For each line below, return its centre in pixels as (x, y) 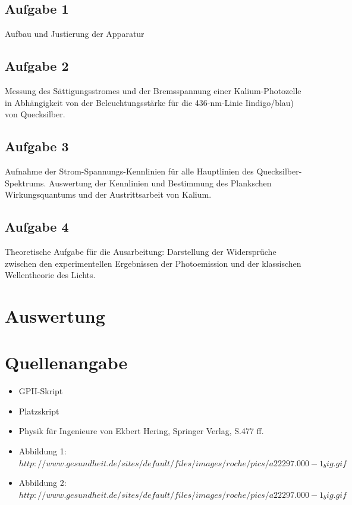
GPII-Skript (41, 391)
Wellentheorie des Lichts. (50, 275)
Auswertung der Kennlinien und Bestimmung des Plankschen (160, 183)
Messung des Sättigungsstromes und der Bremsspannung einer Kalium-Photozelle (153, 91)
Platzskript (39, 411)
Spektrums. (26, 183)
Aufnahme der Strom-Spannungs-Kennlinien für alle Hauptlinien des (129, 171)
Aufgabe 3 (37, 146)
